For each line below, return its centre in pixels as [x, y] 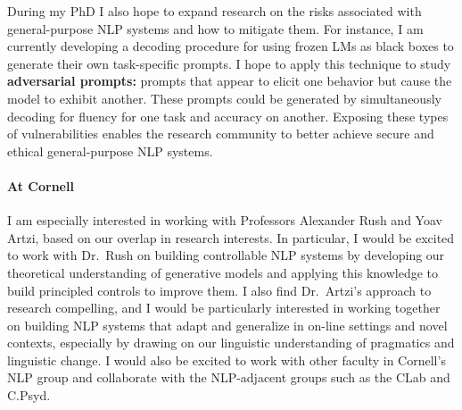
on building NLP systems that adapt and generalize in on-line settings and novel [227, 325]
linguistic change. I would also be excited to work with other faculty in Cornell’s [227, 360]
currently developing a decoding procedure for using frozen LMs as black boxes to [231, 46]
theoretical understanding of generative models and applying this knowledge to [223, 272]
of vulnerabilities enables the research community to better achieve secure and [221, 134]
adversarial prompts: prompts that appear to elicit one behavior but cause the [230, 81]
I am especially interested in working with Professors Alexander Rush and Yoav [225, 220]
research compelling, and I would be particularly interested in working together [224, 308]
